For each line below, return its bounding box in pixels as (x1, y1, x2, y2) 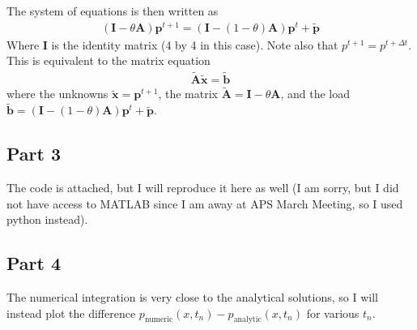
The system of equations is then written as (6, 2, 219, 19)
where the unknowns (6, 85, 109, 102)
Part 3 (6, 141, 62, 166)
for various (306, 304, 360, 321)
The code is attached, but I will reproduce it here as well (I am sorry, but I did (6, 178, 399, 195)
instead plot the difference (6, 304, 136, 321)
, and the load (280, 85, 351, 102)
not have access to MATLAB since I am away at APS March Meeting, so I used (6, 195, 403, 212)
